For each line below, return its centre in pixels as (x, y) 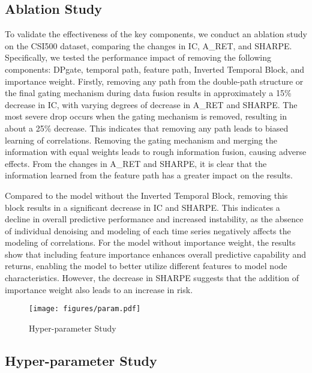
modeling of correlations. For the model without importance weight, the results (150, 242)
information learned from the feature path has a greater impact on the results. (149, 175)
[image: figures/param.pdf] (85, 309)
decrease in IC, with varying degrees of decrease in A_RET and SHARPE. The (151, 104)
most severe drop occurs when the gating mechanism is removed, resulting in (146, 116)
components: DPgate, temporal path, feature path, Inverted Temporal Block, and (155, 69)
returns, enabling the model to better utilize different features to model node (146, 266)
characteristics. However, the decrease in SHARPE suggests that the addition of (152, 278)
